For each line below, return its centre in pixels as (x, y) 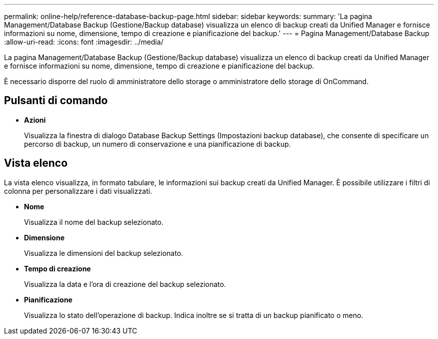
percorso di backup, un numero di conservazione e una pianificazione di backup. (157, 144)
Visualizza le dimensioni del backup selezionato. (104, 253)
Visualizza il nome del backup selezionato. (94, 222)
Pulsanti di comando (56, 101)
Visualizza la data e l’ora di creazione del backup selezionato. (125, 284)
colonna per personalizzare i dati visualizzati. (78, 191)
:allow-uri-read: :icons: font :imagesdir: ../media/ (84, 42)
